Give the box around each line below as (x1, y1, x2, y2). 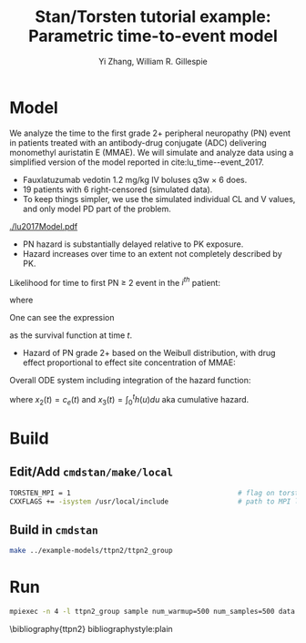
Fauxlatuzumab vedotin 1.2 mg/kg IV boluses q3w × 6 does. (22, 174, 248, 185)
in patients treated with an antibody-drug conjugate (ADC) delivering (9, 137, 267, 148)
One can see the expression (9, 312, 115, 323)
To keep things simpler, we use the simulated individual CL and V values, (22, 193, 296, 204)
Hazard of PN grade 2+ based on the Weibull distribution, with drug (22, 348, 276, 359)
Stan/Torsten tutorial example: (35, 6, 271, 27)
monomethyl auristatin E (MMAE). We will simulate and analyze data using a (9, 147, 294, 158)
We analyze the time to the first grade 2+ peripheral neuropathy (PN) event (9, 128, 291, 138)
